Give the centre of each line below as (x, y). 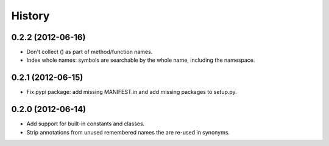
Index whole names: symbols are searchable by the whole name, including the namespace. (141, 60)
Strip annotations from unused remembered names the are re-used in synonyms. (128, 132)
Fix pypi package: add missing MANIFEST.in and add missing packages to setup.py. (132, 92)
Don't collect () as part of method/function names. (90, 52)
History (30, 16)
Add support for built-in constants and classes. (86, 124)
